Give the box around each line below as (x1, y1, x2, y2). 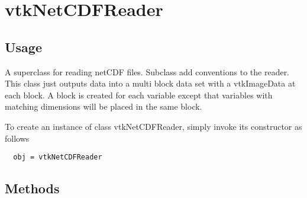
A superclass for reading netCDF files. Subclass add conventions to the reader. (5, 65, 290, 78)
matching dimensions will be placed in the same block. (5, 100, 202, 113)
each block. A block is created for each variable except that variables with (5, 88, 273, 101)
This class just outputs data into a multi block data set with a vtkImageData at (5, 77, 296, 90)
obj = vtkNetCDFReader (13, 153, 102, 162)
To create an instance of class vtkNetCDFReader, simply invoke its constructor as (5, 120, 302, 132)
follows (5, 132, 30, 144)
